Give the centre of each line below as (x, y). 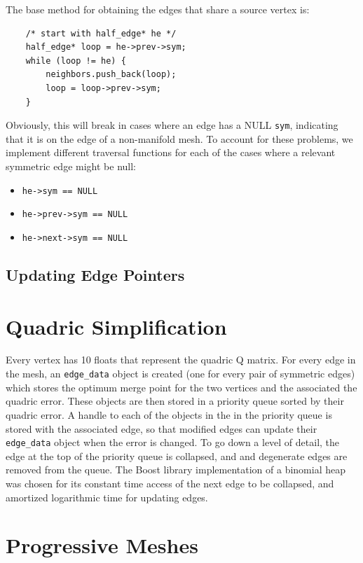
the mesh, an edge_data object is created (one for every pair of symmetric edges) (180, 374)
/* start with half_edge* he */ (101, 33)
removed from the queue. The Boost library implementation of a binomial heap (176, 470)
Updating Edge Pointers (95, 274)
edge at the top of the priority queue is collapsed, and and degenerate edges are (177, 456)
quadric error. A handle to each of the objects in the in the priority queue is (169, 414)
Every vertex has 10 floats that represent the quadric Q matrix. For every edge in (181, 360)
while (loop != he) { (76, 61)
